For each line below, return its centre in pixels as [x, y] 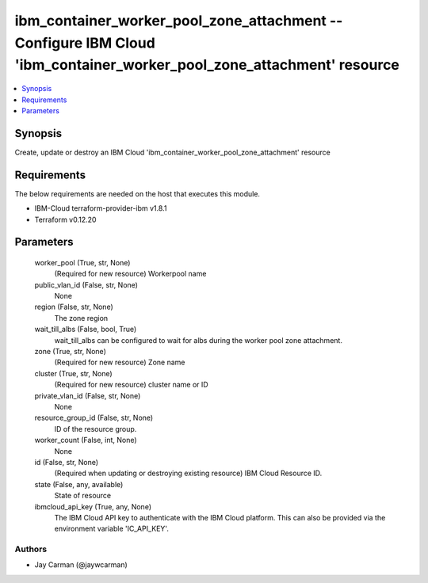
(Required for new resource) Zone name [120, 362]
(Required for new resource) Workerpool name [130, 274]
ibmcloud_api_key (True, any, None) [93, 506]
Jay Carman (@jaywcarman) [81, 565]
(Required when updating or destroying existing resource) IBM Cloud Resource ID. [188, 473]
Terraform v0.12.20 [65, 219]
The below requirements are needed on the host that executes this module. [138, 193]
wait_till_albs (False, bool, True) [86, 330]
